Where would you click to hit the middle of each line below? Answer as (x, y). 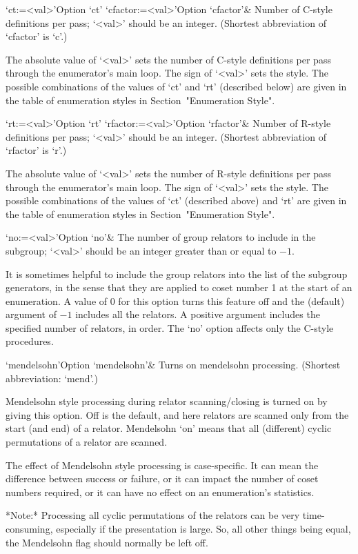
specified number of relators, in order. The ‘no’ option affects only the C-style (170, 327)
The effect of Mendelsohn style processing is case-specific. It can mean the (162, 465)
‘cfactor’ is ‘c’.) (37, 36)
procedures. (30, 341)
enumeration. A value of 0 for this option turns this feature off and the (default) (175, 300)
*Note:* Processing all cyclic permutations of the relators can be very (153, 515)
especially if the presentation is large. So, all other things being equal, (203, 528)
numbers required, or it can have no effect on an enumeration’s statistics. (160, 492)
